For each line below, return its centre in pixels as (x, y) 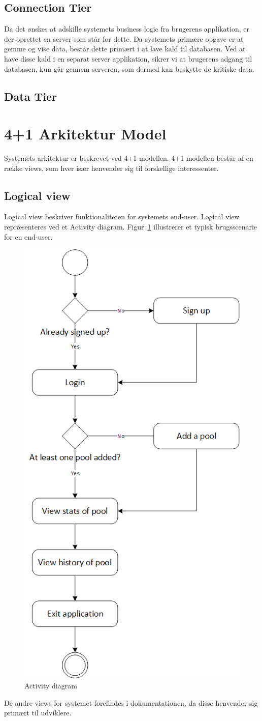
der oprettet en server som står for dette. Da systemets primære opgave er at (124, 38)
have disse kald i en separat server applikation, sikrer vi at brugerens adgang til (128, 58)
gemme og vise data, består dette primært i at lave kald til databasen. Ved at (125, 49)
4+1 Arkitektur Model (85, 134)
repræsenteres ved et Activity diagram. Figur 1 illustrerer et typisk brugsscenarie (131, 227)
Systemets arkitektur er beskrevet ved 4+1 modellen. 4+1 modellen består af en (129, 158)
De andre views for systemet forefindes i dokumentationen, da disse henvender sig (131, 702)
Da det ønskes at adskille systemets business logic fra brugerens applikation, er (127, 29)
